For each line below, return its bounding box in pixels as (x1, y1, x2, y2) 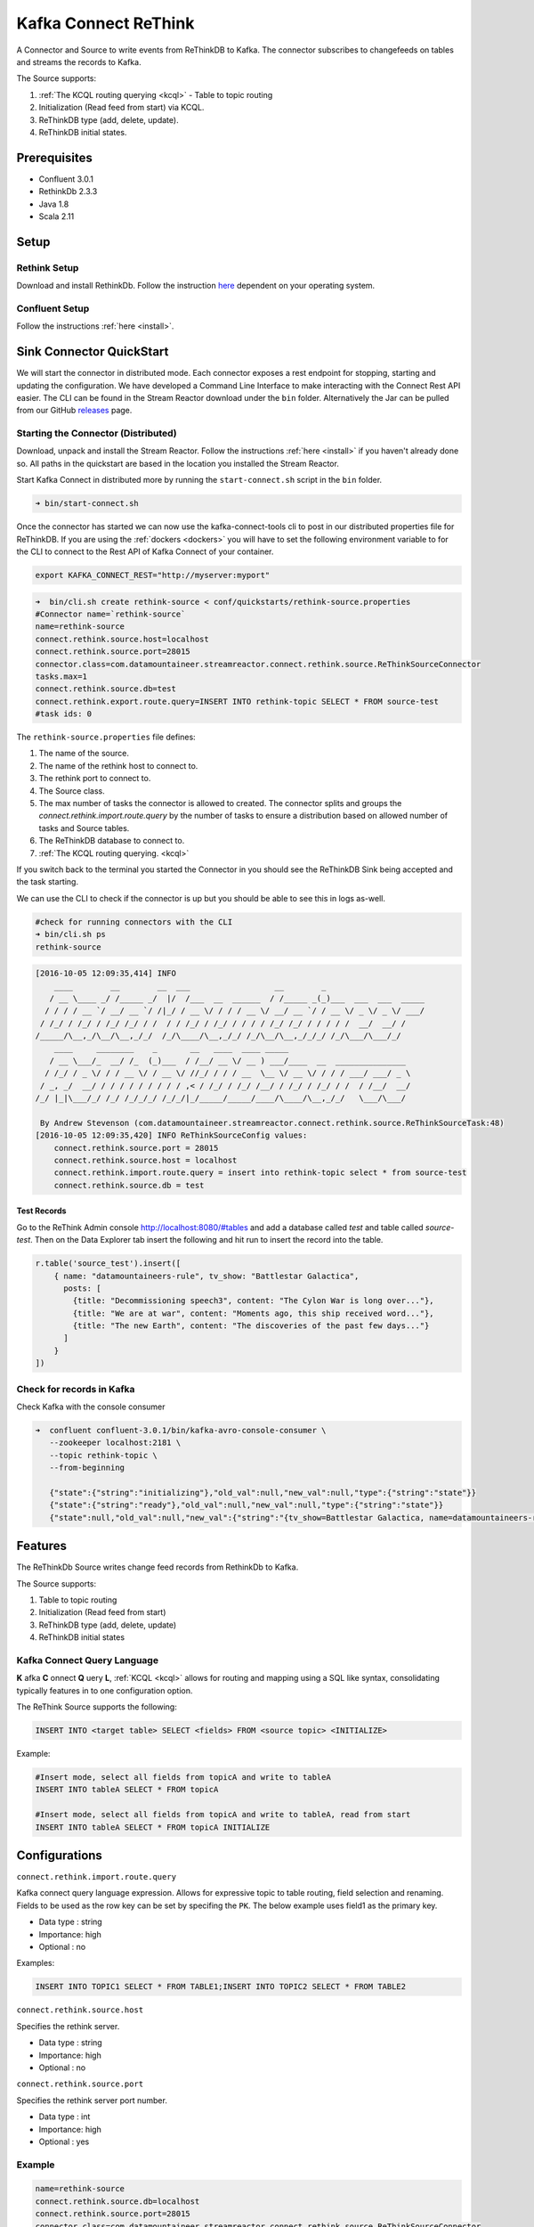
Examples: (16, 1958, 55, 1969)
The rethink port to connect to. (38, 773, 151, 784)
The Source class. (38, 785, 106, 796)
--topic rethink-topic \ (49, 1450, 158, 1460)
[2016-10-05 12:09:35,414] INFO (35, 968, 177, 979)
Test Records (16, 1205, 67, 1216)
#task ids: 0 (35, 709, 93, 719)
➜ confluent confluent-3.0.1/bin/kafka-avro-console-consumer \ (35, 1425, 327, 1435)
